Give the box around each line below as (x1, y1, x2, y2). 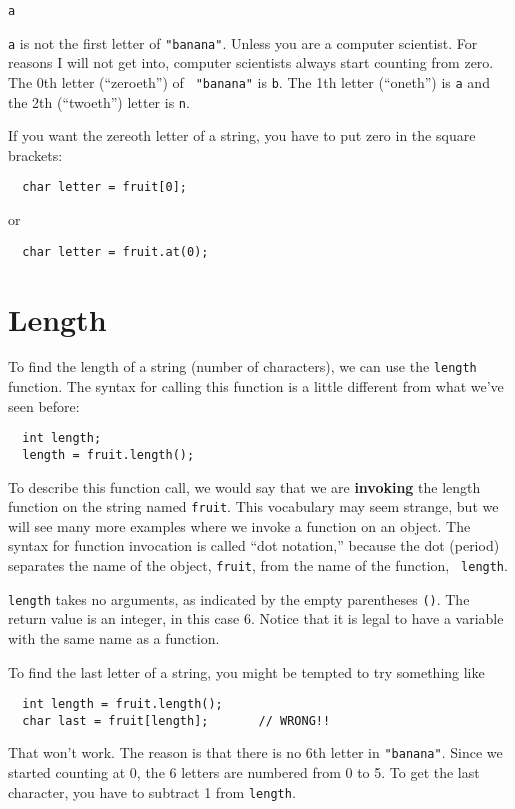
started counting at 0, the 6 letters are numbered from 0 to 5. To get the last (8, 762, 480, 783)
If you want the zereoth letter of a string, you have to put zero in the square (8, 125, 476, 146)
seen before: (8, 395, 80, 416)
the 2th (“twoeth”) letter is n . (8, 91, 190, 112)
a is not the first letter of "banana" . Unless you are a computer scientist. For (8, 32, 478, 53)
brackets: (8, 144, 63, 165)
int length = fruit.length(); (22, 697, 223, 712)
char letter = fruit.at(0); (22, 244, 209, 259)
